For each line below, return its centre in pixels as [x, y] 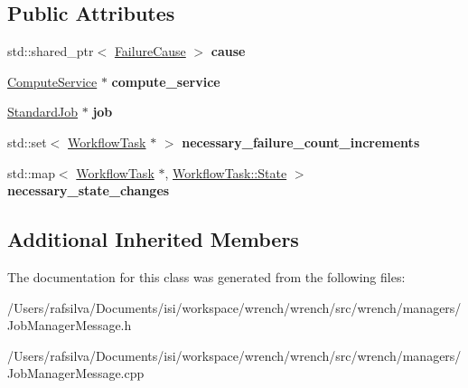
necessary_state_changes [89, 190]
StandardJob [43, 112]
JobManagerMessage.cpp [76, 373]
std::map [31, 172]
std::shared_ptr [51, 51]
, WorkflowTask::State [226, 172]
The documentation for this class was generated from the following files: [206, 276]
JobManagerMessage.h [70, 325]
